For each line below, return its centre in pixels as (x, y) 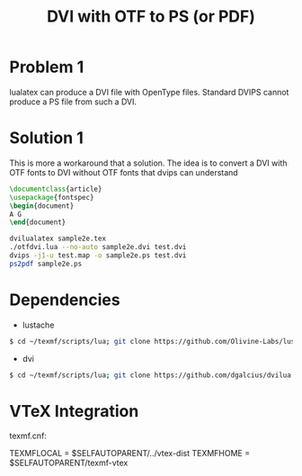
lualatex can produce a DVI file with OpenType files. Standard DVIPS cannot (149, 92)
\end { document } (38, 222)
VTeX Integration (74, 411)
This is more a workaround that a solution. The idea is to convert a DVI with (148, 163)
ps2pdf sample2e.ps (46, 264)
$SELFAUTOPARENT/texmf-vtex (69, 463)
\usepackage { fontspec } (52, 197)
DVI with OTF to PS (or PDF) (151, 17)
